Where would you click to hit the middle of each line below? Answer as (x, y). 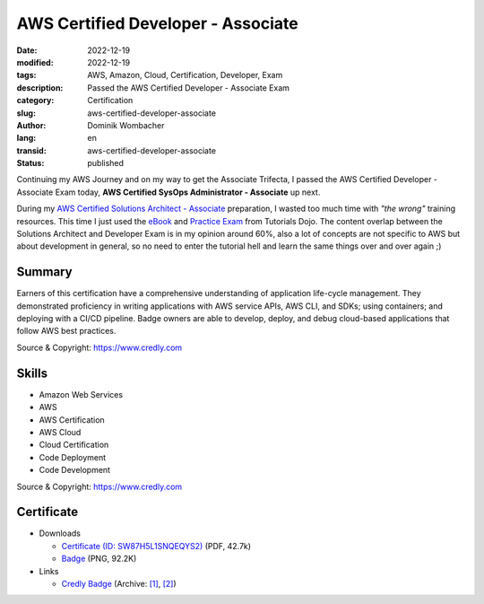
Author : (31, 125)
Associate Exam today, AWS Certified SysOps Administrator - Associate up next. (169, 192)
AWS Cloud (60, 432)
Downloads (60, 533)
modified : (35, 62)
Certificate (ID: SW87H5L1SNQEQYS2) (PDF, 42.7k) (156, 546)
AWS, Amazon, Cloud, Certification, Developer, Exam (185, 75)
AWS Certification (72, 420)
